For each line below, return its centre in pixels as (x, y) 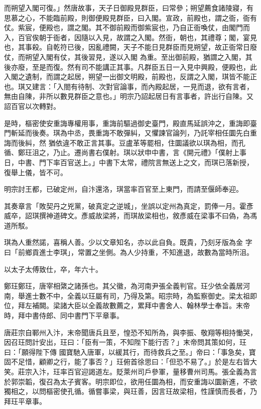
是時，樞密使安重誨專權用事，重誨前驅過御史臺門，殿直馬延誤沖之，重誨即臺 (130, 123)
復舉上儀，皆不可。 (36, 172)
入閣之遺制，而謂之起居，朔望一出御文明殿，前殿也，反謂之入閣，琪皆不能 (127, 77)
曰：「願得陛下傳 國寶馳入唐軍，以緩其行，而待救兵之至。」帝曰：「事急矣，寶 (130, 352)
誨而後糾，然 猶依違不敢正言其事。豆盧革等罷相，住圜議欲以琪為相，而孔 (125, 142)
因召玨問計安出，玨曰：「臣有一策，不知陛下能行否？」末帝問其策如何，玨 (125, 342)
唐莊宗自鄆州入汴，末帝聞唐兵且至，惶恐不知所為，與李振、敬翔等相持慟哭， (130, 332)
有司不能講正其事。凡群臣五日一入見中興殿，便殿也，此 (165, 66)
